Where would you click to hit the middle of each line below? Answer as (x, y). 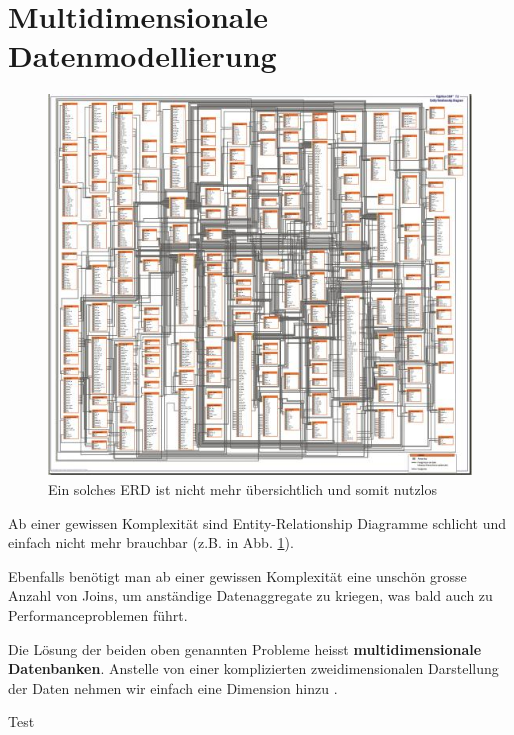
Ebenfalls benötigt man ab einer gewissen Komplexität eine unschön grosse (237, 575)
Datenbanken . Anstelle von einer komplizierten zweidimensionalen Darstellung (253, 668)
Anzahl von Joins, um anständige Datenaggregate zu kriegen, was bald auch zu (250, 595)
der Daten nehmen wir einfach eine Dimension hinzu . (173, 687)
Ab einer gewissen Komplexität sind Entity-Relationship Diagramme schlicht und (257, 522)
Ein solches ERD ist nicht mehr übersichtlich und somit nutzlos (243, 488)
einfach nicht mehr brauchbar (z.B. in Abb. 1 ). (151, 542)
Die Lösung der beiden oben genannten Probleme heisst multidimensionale (245, 648)
